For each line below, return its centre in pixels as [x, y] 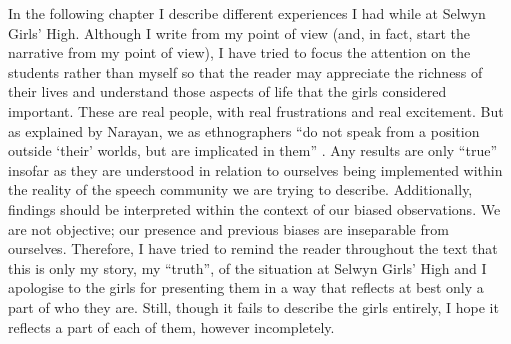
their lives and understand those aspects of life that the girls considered [227, 91]
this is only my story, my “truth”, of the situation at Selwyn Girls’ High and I [247, 267]
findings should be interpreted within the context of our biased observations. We [254, 208]
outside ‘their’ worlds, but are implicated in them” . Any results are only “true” [252, 150]
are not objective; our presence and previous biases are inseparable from [228, 228]
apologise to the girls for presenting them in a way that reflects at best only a [246, 287]
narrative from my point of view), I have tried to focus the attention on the [239, 52]
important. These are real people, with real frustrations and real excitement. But [256, 110]
